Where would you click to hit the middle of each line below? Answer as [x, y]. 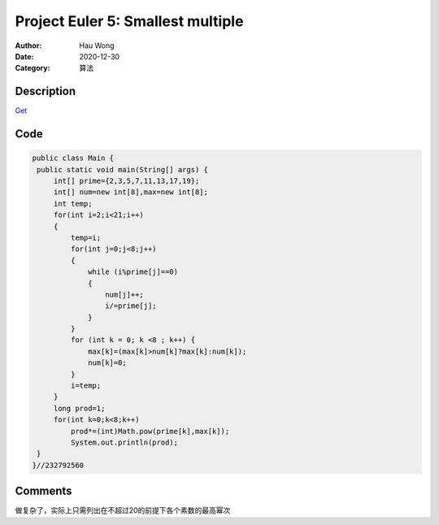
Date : [24, 56]
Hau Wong [97, 46]
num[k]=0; [108, 363]
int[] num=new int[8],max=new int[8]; [131, 192]
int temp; [73, 204]
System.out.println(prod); [124, 443]
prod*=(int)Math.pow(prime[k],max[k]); [150, 431]
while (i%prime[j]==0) [133, 272]
